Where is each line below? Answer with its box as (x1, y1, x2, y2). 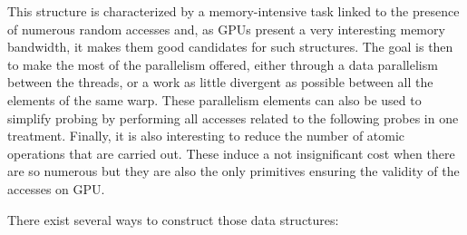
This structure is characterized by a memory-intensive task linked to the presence (7, 2, 460, 20)
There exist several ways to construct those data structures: (7, 210, 339, 229)
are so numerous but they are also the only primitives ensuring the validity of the (7, 162, 460, 181)
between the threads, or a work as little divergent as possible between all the (7, 73, 433, 92)
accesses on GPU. (7, 179, 105, 198)
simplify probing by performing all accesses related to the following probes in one (7, 108, 459, 127)
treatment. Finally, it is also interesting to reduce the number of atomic (7, 126, 405, 145)
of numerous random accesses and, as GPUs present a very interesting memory (7, 19, 445, 38)
